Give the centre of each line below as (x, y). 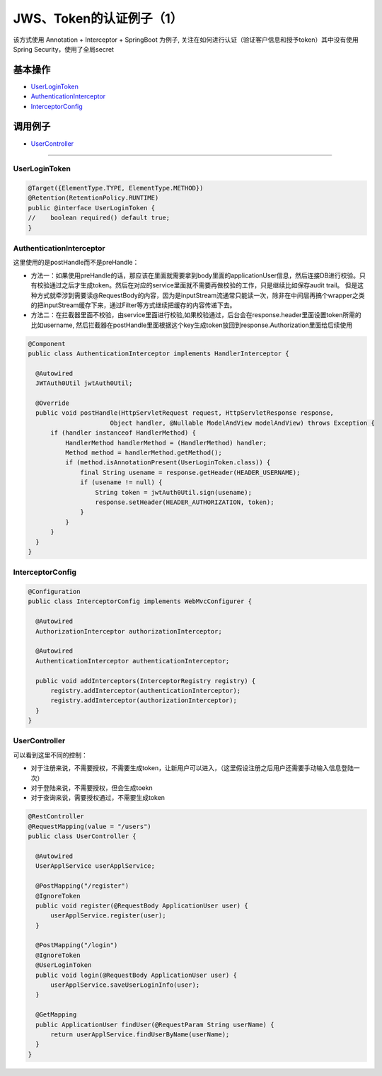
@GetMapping (56, 1015)
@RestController (56, 817)
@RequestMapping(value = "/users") (89, 826)
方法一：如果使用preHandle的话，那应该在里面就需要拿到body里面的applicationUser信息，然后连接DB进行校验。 (195, 275)
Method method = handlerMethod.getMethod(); (143, 453)
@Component (47, 344)
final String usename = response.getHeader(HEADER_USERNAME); (190, 472)
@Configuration (54, 592)
